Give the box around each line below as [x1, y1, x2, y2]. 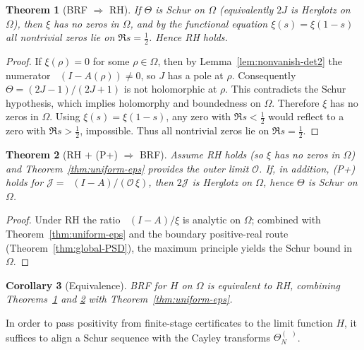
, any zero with [166, 109, 231, 124]
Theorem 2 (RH [6, 147, 82, 162]
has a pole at [167, 67, 224, 82]
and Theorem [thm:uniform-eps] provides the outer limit [6, 161, 249, 175]
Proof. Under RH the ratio [6, 212, 121, 227]
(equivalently [219, 2, 274, 16]
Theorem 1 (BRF [6, 2, 87, 16]
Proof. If [6, 54, 42, 69]
